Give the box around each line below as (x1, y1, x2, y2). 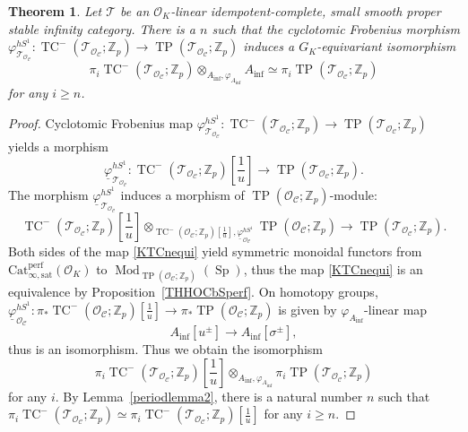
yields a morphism (8, 136, 108, 155)
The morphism (8, 185, 89, 203)
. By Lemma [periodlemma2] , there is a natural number (55, 386, 363, 405)
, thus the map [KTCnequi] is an (243, 259, 423, 278)
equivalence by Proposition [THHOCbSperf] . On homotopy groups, (8, 282, 378, 301)
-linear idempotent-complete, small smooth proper (170, 2, 441, 20)
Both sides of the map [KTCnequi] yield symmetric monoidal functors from (8, 242, 422, 261)
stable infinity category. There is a (8, 19, 195, 38)
